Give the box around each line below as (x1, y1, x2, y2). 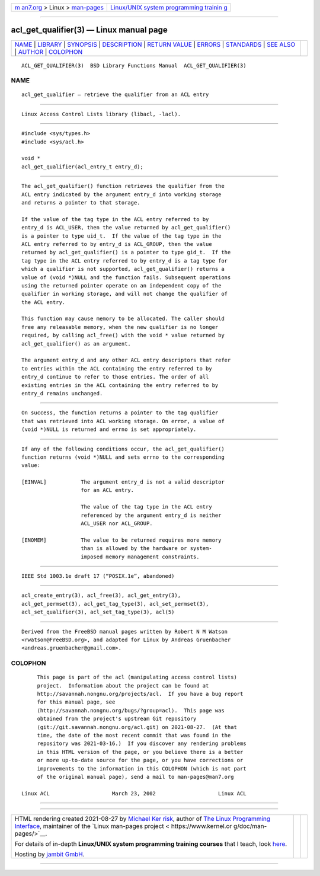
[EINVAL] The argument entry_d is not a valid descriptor (21, 479, 225, 485)
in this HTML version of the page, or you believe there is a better (37, 749, 244, 755)
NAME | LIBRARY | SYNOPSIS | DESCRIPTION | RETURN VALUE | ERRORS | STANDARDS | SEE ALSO (14, 40, 296, 49)
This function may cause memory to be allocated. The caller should (21, 315, 225, 322)
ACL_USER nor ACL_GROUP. (81, 520, 153, 527)
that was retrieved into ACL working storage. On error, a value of (21, 418, 225, 424)
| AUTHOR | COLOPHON (14, 47, 83, 56)
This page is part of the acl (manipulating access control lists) (37, 674, 237, 681)
